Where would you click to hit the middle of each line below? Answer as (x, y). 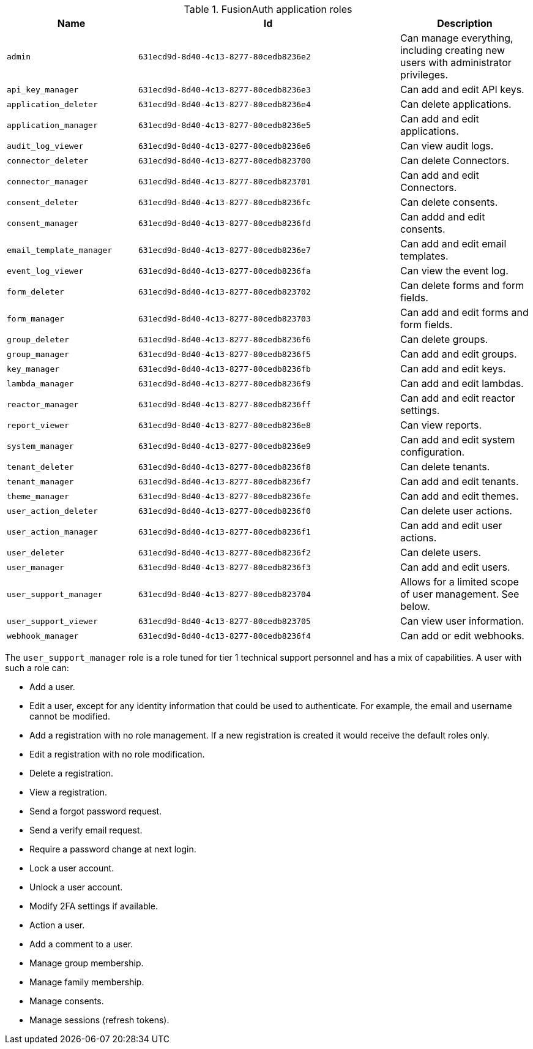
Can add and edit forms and (464, 312)
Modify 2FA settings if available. (94, 906)
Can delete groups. (444, 339)
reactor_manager (43, 404)
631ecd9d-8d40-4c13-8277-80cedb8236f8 (225, 467)
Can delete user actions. (456, 511)
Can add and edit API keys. (462, 89)
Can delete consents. (449, 202)
